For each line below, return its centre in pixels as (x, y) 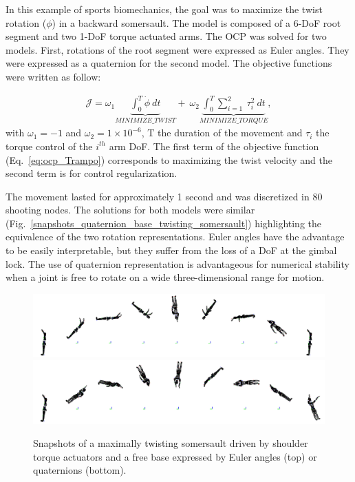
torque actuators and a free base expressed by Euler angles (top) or (175, 456)
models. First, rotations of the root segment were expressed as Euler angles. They (177, 49)
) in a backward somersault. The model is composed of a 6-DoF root (196, 22)
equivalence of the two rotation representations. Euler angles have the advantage (175, 237)
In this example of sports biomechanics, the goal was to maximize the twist (164, 9)
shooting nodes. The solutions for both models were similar (130, 210)
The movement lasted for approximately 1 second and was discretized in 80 (164, 196)
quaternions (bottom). (80, 470)
